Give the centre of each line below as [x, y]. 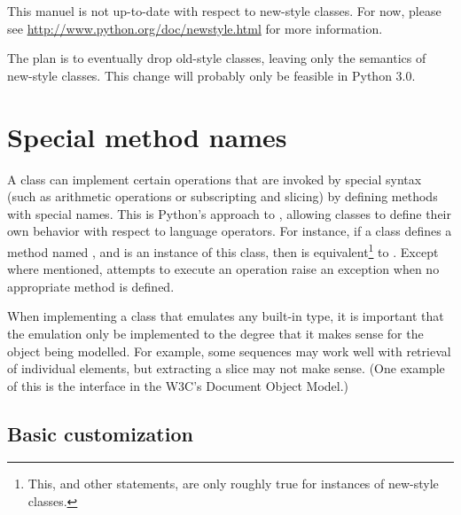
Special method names [147, 136]
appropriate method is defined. [91, 286]
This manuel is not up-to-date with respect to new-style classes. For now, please [224, 11]
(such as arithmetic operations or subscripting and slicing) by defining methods [223, 196]
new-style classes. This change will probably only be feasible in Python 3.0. [211, 75]
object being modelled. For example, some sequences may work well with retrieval [229, 351]
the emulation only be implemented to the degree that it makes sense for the [215, 333]
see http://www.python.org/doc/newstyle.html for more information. [195, 28]
